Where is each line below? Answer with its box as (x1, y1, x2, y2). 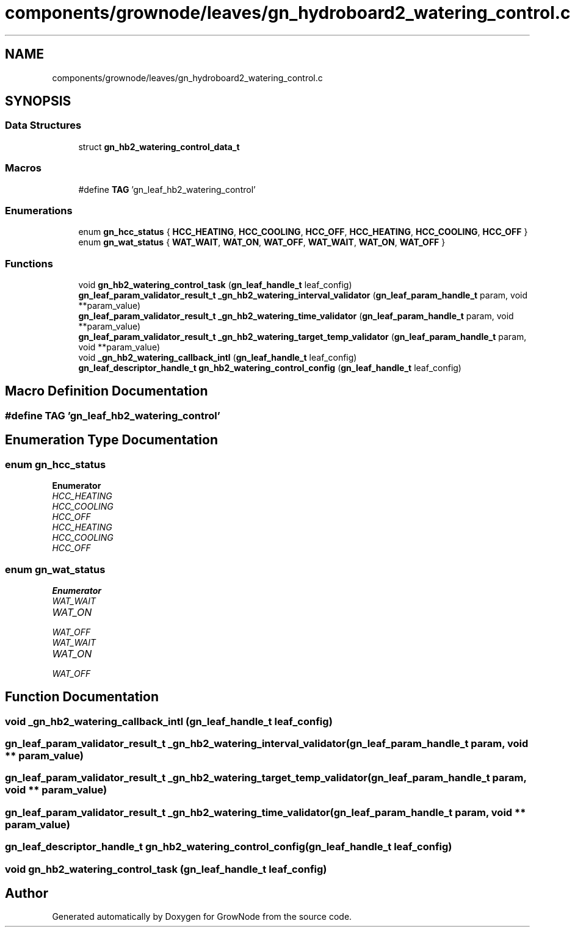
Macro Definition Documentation (5, 383, 208, 399)
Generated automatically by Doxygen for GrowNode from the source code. (52, 911, 352, 922)
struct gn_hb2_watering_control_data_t (78, 141, 240, 152)
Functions (5, 257, 53, 270)
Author (5, 886, 48, 901)
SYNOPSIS (5, 93, 71, 109)
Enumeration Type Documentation (5, 432, 218, 448)
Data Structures (5, 119, 82, 132)
